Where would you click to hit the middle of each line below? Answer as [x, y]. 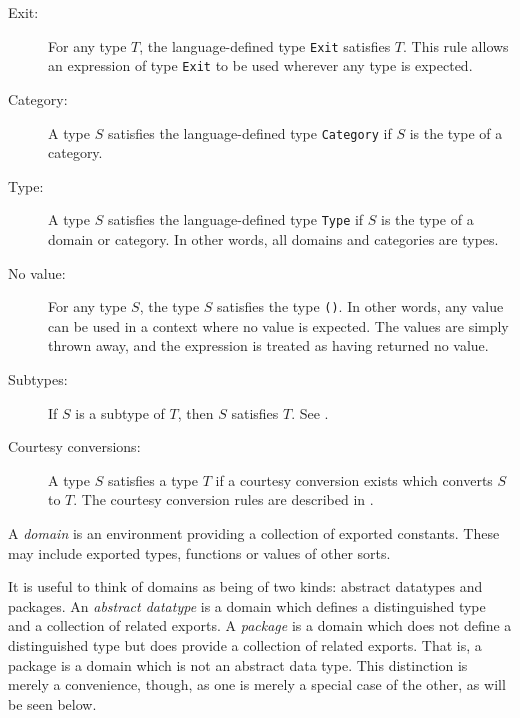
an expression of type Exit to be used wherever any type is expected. [260, 65]
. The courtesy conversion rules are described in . [223, 499]
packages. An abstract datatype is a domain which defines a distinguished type [247, 605]
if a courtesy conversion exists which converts [354, 479]
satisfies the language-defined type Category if [249, 132]
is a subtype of [120, 412]
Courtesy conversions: [74, 446]
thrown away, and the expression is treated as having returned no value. [268, 345]
